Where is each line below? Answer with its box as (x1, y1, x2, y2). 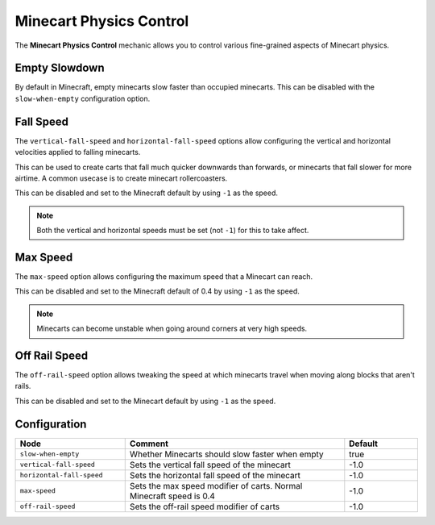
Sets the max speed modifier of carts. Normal (129, 480, 303, 491)
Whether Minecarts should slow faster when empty (129, 448, 324, 460)
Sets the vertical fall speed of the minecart (129, 459, 292, 470)
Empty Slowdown (14, 61, 105, 75)
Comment (129, 438, 169, 449)
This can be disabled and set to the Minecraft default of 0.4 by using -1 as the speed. (14, 286, 300, 296)
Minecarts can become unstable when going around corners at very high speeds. (36, 323, 308, 334)
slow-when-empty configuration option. (14, 94, 151, 103)
